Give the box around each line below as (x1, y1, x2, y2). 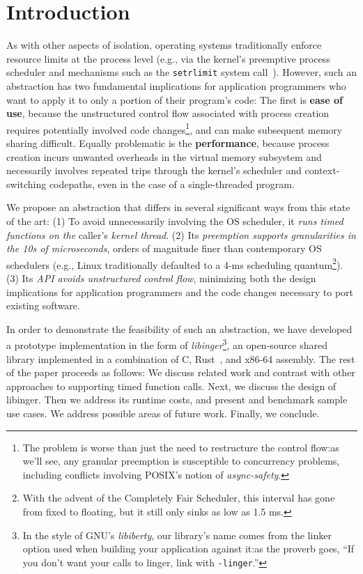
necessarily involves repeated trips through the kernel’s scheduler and (6, 163, 302, 178)
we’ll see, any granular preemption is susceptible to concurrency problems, (22, 453, 340, 468)
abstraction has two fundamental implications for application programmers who (6, 78, 346, 93)
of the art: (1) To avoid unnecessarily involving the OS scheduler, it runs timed (6, 213, 343, 228)
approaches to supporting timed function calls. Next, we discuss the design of (6, 378, 337, 393)
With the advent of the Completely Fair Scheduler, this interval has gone (22, 490, 335, 505)
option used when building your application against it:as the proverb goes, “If (22, 541, 355, 556)
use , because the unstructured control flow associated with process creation (6, 106, 330, 121)
